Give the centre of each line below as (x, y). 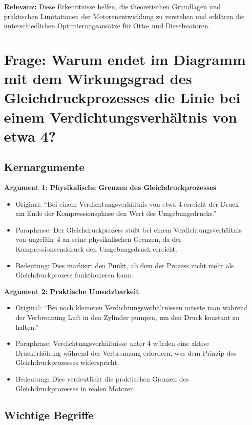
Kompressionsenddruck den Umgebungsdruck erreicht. (96, 249)
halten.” (27, 327)
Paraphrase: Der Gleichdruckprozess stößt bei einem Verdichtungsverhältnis (129, 229)
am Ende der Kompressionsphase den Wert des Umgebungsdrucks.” (116, 213)
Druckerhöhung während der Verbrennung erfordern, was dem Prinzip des (126, 352)
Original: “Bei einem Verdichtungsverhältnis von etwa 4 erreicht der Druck (127, 203)
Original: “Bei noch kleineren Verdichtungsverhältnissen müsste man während (132, 308)
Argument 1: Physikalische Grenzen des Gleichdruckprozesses (110, 187)
